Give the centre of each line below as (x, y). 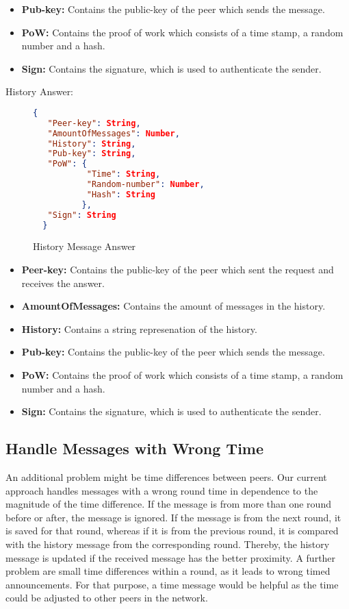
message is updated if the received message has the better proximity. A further (171, 557)
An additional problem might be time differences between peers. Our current (166, 477)
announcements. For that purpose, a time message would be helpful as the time (172, 584)
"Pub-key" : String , (92, 154)
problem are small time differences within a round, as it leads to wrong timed (168, 571)
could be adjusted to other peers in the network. (107, 598)
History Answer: (40, 91)
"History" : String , (92, 144)
